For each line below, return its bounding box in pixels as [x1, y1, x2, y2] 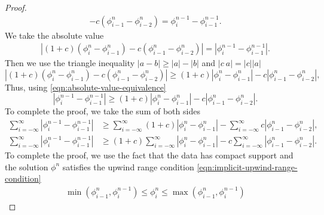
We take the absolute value [5, 29, 104, 41]
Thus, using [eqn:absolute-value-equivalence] [5, 80, 166, 93]
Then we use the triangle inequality [5, 57, 135, 69]
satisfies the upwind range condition [62, 160, 194, 173]
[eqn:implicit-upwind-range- [197, 160, 298, 173]
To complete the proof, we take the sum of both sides [5, 105, 200, 117]
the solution [5, 160, 48, 173]
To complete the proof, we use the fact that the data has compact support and [5, 149, 294, 161]
